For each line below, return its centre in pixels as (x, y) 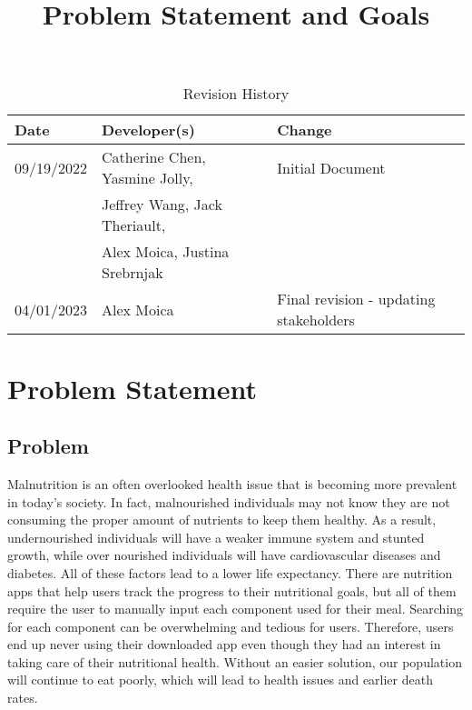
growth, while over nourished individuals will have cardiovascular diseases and (224, 555)
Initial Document (331, 167)
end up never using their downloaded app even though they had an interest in (224, 644)
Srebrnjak (133, 273)
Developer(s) (148, 130)
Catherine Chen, (154, 157)
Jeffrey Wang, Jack (162, 205)
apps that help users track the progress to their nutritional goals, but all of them (232, 590)
